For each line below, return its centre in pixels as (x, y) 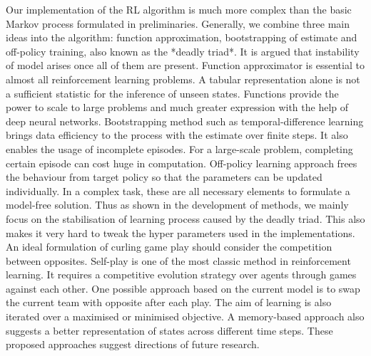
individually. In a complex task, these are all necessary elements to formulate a (178, 190)
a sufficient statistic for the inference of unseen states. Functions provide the (172, 93)
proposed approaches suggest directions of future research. (133, 344)
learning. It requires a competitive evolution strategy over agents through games (181, 274)
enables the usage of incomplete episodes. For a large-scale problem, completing (179, 148)
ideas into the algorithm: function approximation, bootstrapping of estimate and (182, 37)
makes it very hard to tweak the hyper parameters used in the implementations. (181, 232)
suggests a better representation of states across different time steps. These (169, 330)
